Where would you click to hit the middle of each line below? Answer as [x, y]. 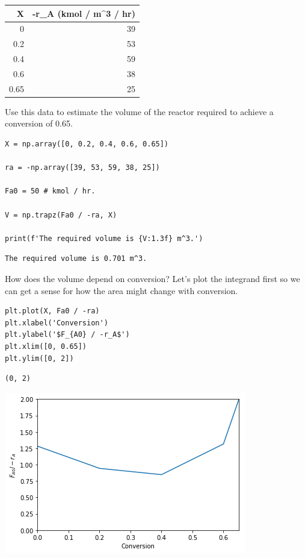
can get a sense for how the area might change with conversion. [122, 290]
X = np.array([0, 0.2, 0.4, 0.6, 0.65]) [87, 144]
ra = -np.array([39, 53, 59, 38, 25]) [82, 168]
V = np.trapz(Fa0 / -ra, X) [61, 215]
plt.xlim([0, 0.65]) [46, 346]
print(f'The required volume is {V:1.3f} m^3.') [104, 238]
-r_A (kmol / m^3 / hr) [84, 13]
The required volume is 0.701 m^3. [76, 259]
